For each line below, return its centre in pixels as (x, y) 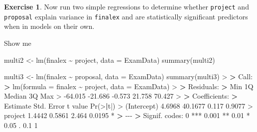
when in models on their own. (49, 26)
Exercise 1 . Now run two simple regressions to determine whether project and (127, 6)
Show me (18, 43)
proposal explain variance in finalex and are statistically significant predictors (126, 16)
